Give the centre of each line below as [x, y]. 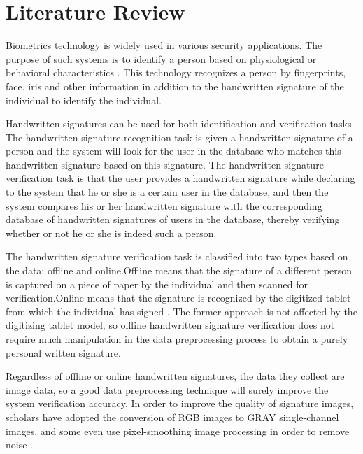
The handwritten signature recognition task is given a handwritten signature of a [179, 137]
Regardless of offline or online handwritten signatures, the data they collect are [175, 376]
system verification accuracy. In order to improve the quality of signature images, [180, 403]
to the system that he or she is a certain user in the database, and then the [167, 192]
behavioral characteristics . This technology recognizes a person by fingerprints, [176, 72]
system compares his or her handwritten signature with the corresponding [164, 205]
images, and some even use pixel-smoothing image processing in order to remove [178, 431]
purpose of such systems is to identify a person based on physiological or [161, 58]
